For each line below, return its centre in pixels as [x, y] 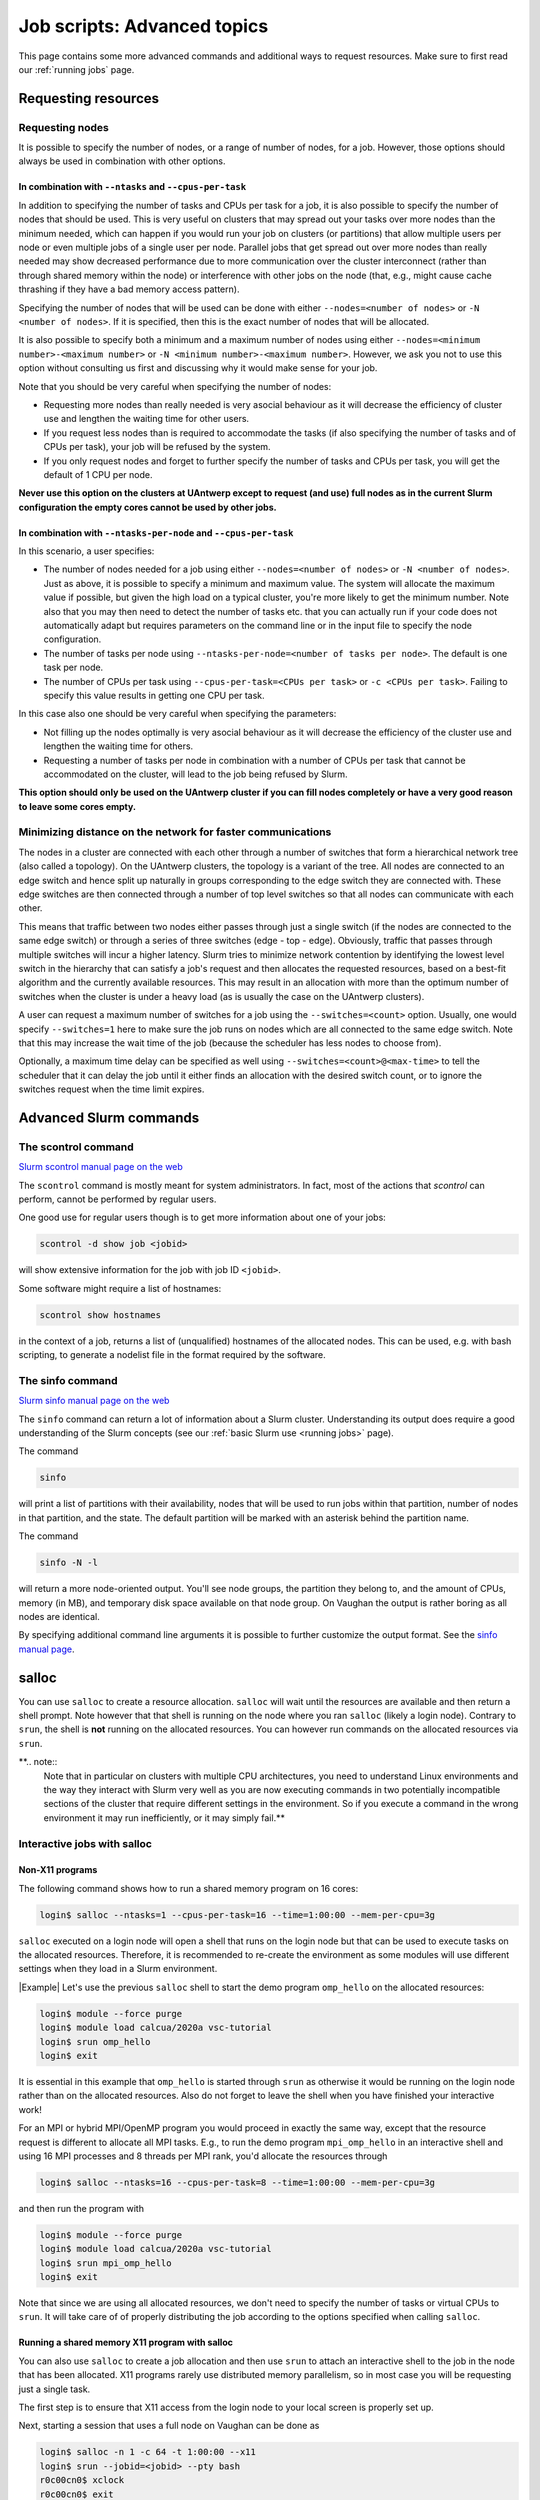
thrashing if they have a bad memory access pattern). [129, 289]
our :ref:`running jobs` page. [76, 69]
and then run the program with [81, 2208]
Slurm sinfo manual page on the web [94, 1401]
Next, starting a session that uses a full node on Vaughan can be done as [169, 2426]
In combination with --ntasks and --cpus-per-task [132, 187]
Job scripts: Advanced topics [143, 26]
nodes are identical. [59, 1616]
